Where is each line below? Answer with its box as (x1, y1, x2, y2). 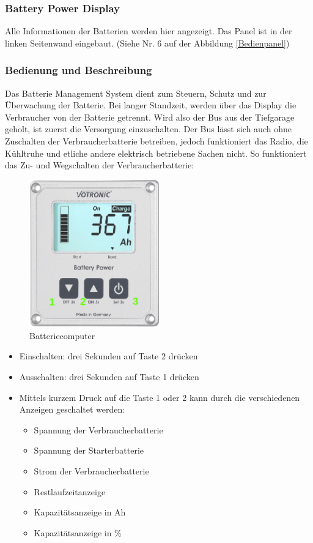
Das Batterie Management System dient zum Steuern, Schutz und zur (5, 86, 267, 99)
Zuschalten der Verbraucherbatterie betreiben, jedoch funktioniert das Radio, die (5, 135, 308, 147)
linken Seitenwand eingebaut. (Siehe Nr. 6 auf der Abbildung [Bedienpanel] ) (5, 36, 290, 49)
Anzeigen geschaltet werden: (19, 403, 125, 416)
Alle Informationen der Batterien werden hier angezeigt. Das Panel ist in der (5, 24, 292, 37)
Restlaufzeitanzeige (34, 485, 106, 498)
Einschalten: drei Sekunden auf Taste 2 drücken (19, 350, 198, 362)
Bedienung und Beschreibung (5, 62, 152, 78)
